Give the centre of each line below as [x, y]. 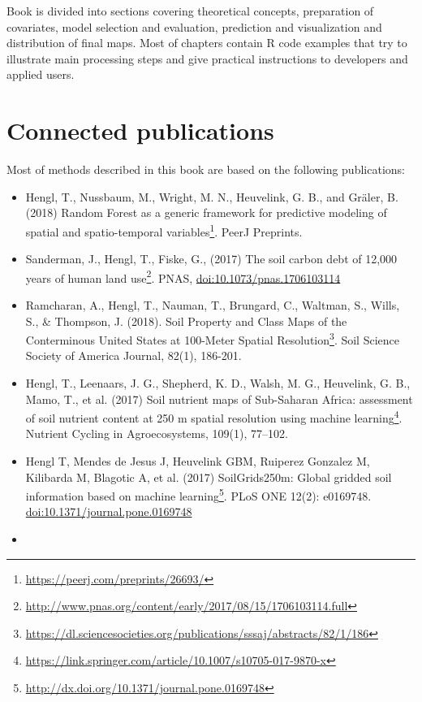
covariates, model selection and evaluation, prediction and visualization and [194, 26]
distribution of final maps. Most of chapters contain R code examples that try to [207, 43]
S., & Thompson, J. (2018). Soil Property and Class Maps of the [186, 321]
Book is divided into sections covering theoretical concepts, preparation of [190, 11]
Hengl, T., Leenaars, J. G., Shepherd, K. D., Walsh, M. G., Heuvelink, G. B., [218, 383]
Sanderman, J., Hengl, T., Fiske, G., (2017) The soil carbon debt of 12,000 [211, 259]
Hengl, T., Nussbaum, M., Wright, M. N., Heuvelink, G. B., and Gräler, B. [212, 196]
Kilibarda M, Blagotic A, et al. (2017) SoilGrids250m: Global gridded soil [209, 477]
